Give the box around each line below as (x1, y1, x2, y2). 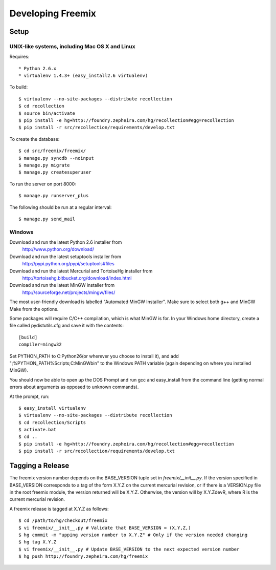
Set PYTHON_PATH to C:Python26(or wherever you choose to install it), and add (9, 353, 179, 359)
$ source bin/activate (18, 110, 76, 116)
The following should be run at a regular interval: (9, 204, 112, 210)
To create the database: (9, 136, 60, 142)
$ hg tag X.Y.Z (18, 539, 57, 545)
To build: (9, 84, 28, 90)
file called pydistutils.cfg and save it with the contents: (9, 323, 124, 329)
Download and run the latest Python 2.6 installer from (9, 239, 122, 245)
